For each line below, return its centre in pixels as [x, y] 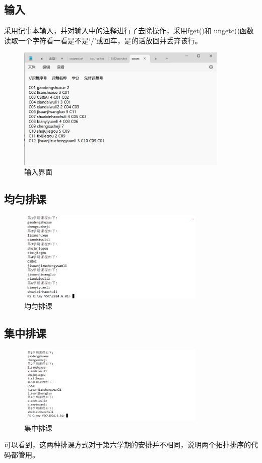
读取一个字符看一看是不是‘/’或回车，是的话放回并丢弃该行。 [103, 40]
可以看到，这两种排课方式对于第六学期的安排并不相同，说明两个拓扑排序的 [127, 445]
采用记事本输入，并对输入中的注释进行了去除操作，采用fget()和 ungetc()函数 [129, 31]
